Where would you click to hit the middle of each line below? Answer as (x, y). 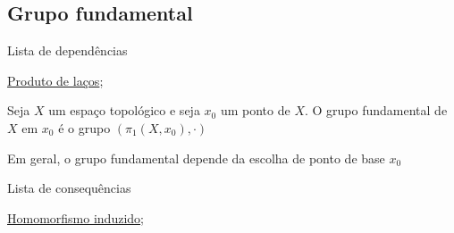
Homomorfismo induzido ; (76, 217)
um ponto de (255, 110)
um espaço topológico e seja (124, 110)
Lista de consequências (69, 188)
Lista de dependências (67, 50)
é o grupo (84, 127)
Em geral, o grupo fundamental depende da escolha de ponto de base (196, 158)
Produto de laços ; (55, 80)
